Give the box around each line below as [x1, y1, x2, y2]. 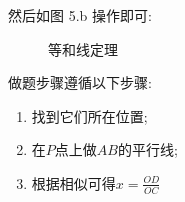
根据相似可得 [31, 172, 116, 193]
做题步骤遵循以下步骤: [8, 72, 152, 93]
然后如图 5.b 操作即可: [8, 5, 152, 25]
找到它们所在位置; [31, 105, 148, 126]
